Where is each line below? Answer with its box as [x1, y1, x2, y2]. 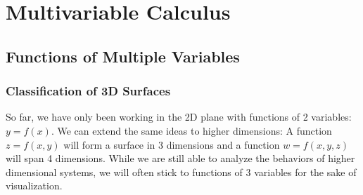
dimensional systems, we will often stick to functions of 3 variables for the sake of [6, 164, 357, 179]
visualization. [6, 178, 63, 193]
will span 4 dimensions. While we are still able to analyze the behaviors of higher [6, 151, 355, 166]
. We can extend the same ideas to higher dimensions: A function [51, 123, 332, 137]
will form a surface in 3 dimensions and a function [63, 137, 280, 152]
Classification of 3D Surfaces [6, 82, 171, 100]
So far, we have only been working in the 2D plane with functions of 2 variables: [6, 109, 352, 124]
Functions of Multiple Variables [6, 45, 240, 67]
